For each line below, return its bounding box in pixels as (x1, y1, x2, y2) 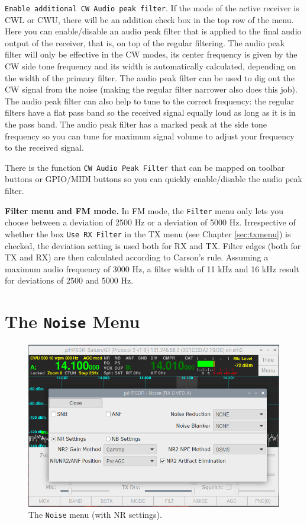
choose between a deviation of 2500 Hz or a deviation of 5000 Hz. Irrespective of (5, 216, 296, 228)
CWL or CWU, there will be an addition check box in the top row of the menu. (5, 13, 294, 26)
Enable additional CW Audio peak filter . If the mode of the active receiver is (5, 2, 299, 14)
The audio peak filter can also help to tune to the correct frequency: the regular (5, 94, 295, 107)
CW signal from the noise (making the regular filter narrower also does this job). (5, 83, 298, 96)
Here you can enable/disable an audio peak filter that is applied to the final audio (5, 25, 302, 37)
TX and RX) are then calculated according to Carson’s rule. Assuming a (5, 251, 269, 263)
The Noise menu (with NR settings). (28, 508, 162, 521)
